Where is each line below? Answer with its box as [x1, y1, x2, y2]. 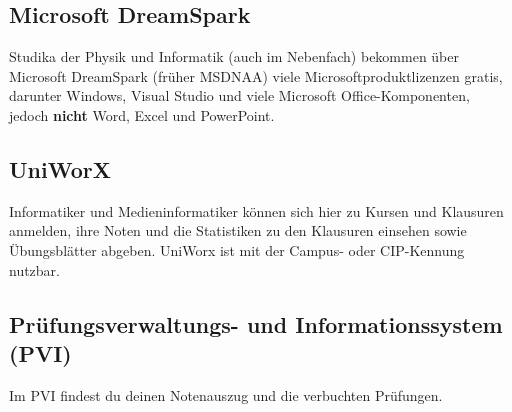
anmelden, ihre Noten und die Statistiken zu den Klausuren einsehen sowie [9, 220, 467, 241]
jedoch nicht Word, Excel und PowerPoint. [9, 104, 275, 125]
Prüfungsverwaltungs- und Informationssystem [9, 308, 503, 339]
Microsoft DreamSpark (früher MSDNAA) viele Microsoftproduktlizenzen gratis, [9, 65, 503, 86]
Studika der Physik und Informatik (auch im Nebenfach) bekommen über [9, 46, 460, 67]
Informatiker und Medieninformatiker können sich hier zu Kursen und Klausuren [9, 200, 504, 221]
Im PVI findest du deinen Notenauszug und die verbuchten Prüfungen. [9, 384, 443, 405]
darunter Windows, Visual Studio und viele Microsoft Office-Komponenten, [9, 85, 470, 106]
